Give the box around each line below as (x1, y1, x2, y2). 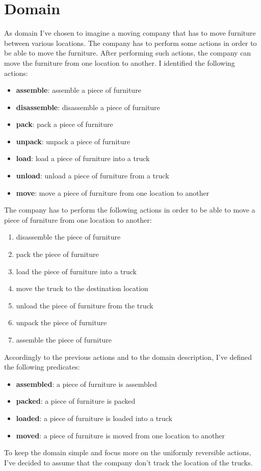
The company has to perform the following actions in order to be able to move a (4, 204, 255, 215)
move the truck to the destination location (16, 283, 148, 294)
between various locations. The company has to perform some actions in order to (4, 37, 257, 48)
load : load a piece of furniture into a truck (16, 153, 150, 164)
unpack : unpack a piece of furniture (16, 136, 130, 146)
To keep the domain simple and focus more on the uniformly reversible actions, (4, 447, 251, 458)
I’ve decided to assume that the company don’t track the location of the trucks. (4, 457, 253, 467)
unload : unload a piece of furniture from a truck (16, 170, 169, 181)
